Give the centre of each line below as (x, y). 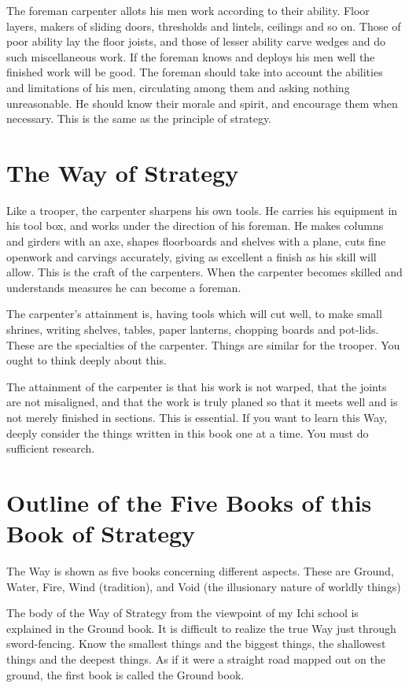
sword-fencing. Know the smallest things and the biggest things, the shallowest (196, 644)
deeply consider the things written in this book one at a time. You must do (188, 433)
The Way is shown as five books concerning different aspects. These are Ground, (200, 571)
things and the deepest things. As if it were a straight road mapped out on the (196, 659)
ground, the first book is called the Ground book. (125, 674)
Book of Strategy (101, 533)
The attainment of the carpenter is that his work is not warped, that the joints (197, 386)
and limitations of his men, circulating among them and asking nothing (178, 87)
